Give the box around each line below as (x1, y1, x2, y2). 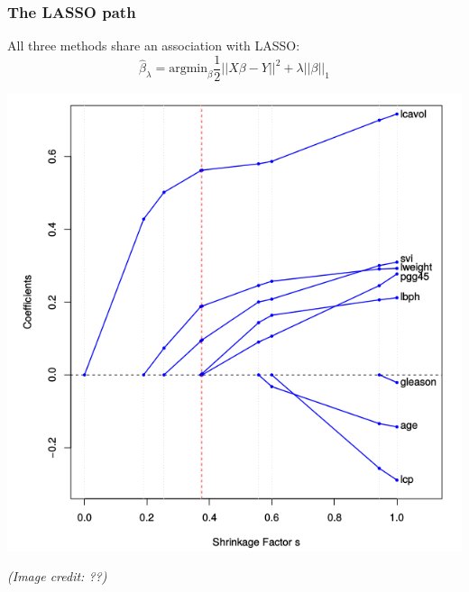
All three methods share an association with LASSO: (7, 36, 300, 55)
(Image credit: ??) (7, 567, 107, 586)
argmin (169, 62, 208, 76)
